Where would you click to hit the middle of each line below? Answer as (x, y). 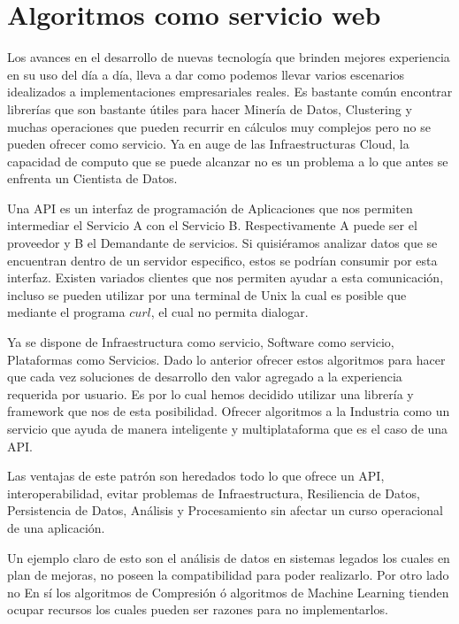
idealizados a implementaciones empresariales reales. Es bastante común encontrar (230, 92)
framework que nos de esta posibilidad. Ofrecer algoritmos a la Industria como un (229, 411)
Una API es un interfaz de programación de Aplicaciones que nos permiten (210, 208)
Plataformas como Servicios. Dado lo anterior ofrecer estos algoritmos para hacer (226, 359)
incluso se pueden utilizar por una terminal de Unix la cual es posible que (207, 294)
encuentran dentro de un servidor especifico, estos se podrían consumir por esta (222, 260)
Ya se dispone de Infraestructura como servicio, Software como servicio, (201, 342)
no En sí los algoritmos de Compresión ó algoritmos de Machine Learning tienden (228, 592)
